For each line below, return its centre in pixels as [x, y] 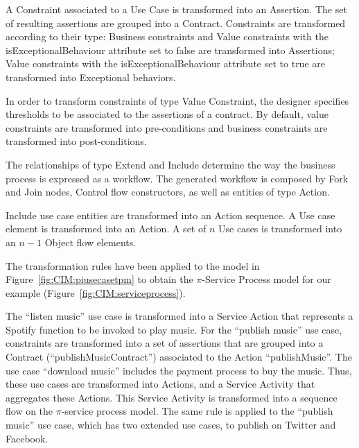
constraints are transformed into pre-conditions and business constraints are [167, 127]
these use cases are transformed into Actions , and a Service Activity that [160, 384]
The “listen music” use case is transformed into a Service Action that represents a [179, 316]
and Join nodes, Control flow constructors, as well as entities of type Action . [168, 192]
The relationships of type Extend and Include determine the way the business [170, 164]
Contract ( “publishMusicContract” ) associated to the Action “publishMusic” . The [179, 357]
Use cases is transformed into [280, 229]
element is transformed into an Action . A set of [106, 229]
